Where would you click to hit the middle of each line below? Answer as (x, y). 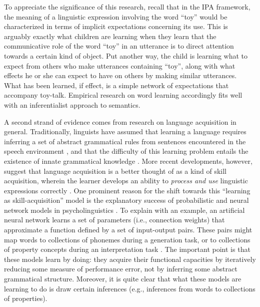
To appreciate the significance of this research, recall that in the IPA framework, (127, 7)
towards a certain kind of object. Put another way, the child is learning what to (126, 55)
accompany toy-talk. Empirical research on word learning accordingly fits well (123, 95)
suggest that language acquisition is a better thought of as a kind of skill (115, 171)
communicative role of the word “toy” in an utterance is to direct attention (119, 46)
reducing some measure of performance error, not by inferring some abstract (121, 269)
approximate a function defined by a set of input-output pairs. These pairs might (128, 230)
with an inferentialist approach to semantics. (72, 104)
